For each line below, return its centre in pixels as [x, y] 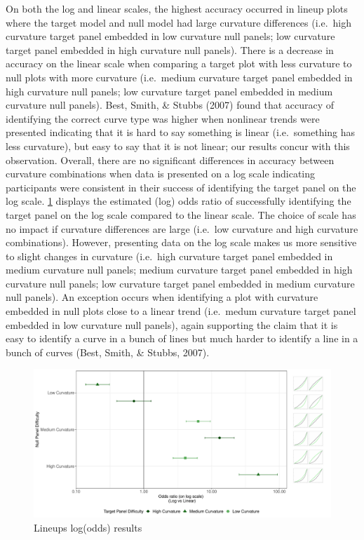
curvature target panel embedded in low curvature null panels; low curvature [170, 36]
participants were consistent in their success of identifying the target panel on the [181, 187]
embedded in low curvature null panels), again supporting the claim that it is [172, 324]
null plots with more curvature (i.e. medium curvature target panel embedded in [179, 77]
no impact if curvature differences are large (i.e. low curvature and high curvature [182, 228]
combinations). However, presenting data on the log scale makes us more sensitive [181, 242]
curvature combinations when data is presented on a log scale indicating [161, 174]
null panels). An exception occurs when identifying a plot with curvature [162, 297]
